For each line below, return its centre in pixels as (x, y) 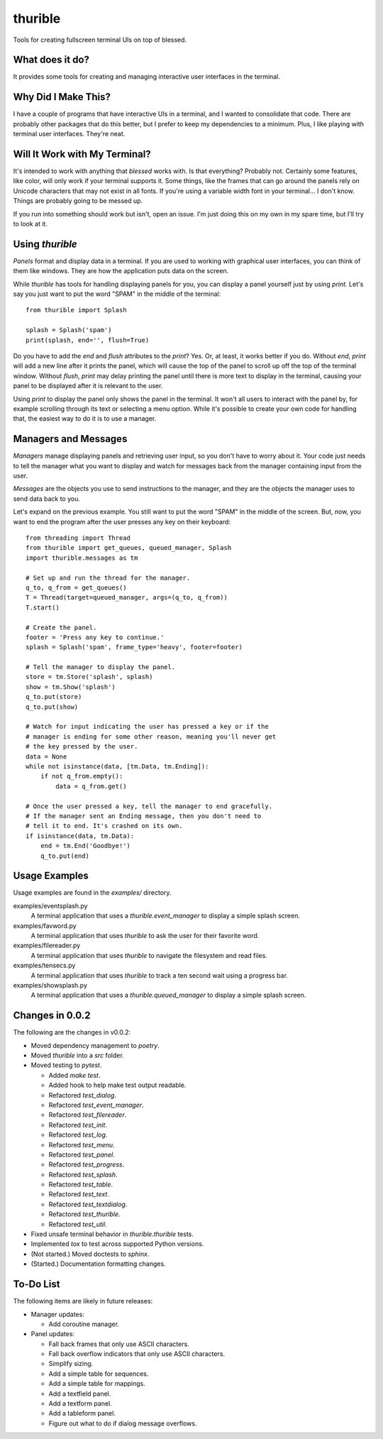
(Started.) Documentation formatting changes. (98, 1264)
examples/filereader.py (47, 945)
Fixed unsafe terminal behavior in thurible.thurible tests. (112, 1234)
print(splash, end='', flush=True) (88, 340)
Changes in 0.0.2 (52, 1016)
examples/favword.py (45, 925)
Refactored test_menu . (82, 1145)
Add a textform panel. (81, 1404)
